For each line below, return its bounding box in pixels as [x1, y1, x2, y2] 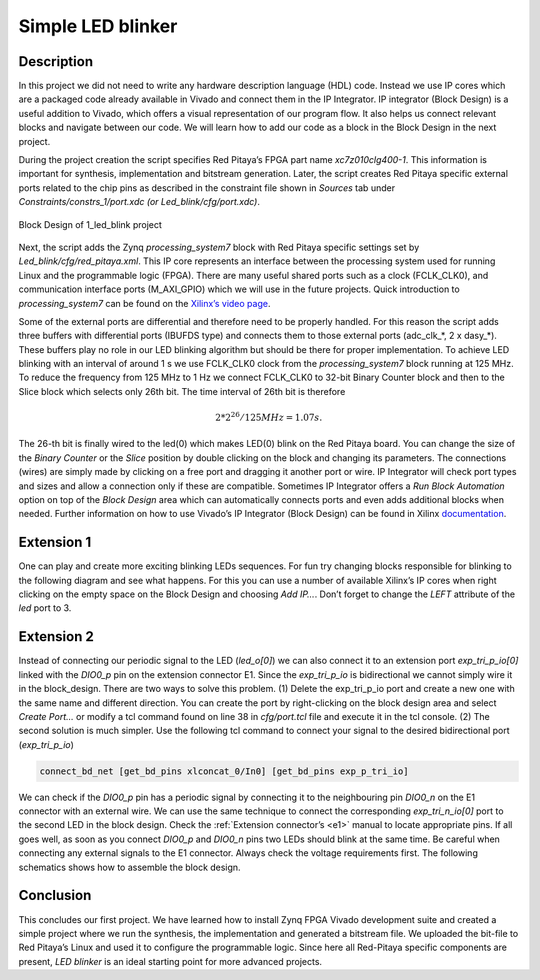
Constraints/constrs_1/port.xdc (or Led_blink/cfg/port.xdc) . [18, 196, 260, 208]
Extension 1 [18, 534, 92, 551]
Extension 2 [18, 628, 94, 645]
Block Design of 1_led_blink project [18, 218, 162, 230]
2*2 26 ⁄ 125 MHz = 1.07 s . [215, 410, 323, 424]
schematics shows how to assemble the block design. [18, 861, 241, 873]
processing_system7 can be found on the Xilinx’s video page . [18, 297, 271, 309]
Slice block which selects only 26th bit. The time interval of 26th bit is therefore [18, 385, 346, 397]
